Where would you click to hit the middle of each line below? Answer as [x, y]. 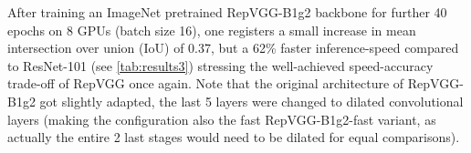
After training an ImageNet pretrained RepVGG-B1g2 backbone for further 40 [227, 12]
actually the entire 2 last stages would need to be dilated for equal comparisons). [234, 137]
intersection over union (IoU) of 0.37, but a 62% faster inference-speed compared [233, 48]
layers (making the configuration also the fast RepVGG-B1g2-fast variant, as [222, 119]
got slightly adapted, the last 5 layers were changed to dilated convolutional [251, 101]
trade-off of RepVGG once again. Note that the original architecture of [206, 83]
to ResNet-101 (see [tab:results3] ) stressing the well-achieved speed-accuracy [220, 65]
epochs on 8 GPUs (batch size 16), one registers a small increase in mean [212, 30]
